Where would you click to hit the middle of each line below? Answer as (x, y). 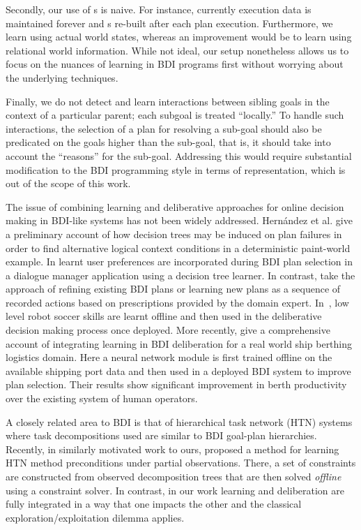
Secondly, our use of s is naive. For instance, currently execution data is (159, 9)
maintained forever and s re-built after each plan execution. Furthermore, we (169, 23)
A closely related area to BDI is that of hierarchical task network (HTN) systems (179, 421)
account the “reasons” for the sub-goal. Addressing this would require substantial (179, 155)
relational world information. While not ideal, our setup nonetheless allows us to (177, 50)
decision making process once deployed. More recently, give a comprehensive (168, 330)
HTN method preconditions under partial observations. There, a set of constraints (181, 463)
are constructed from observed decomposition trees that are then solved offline (174, 476)
